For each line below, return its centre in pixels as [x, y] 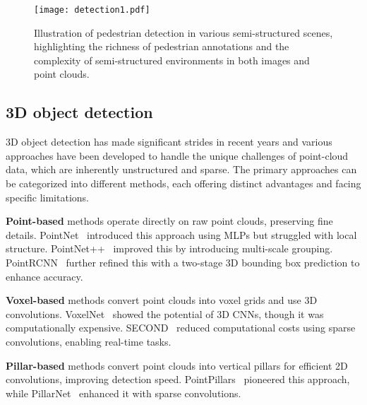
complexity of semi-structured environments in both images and [172, 60]
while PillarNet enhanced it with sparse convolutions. [124, 393]
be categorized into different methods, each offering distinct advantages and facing [183, 183]
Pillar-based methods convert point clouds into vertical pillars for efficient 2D [177, 365]
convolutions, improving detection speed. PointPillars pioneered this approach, [178, 379]
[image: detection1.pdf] [92, 10]
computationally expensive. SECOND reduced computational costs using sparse [181, 328]
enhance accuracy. [44, 276]
